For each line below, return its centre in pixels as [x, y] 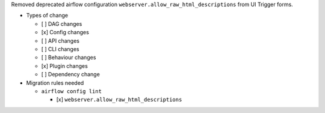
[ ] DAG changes [62, 23]
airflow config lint [72, 91]
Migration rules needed [55, 83]
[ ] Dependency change [71, 75]
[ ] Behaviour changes [69, 58]
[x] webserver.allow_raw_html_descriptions [119, 100]
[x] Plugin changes [65, 66]
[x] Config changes [65, 32]
